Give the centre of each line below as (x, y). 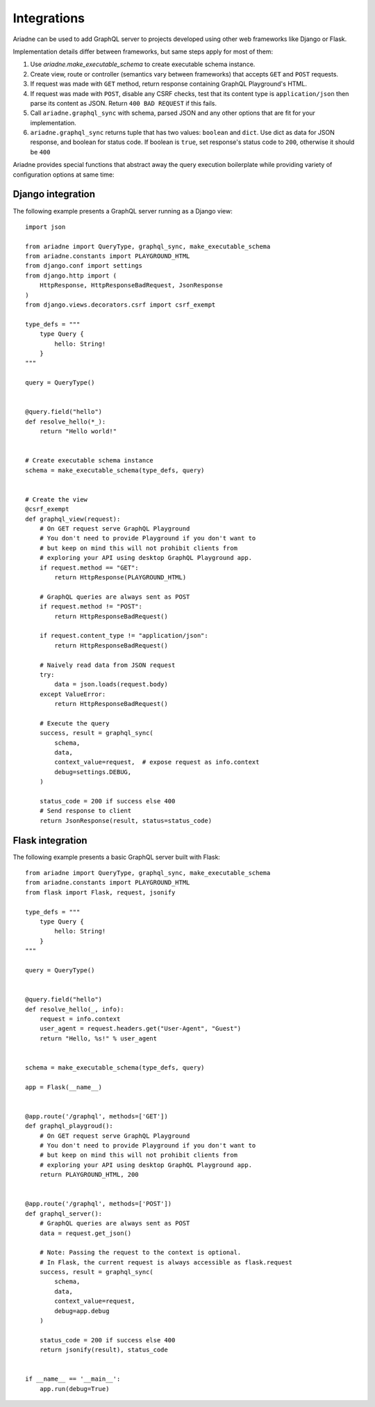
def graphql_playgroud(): (69, 1126)
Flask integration (50, 841)
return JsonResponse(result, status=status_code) (125, 820)
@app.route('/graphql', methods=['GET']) (97, 1116)
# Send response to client (85, 811)
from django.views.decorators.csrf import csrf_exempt (120, 305)
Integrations (49, 18)
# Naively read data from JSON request (107, 665)
